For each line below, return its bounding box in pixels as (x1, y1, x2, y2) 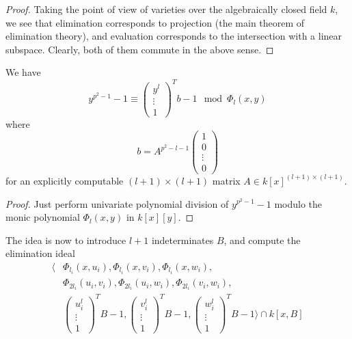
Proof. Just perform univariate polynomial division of (5, 196, 229, 211)
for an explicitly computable (5, 173, 124, 187)
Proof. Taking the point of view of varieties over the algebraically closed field (5, 2, 327, 16)
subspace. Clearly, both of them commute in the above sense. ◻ (5, 42, 274, 56)
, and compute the (224, 232, 301, 247)
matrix (212, 173, 241, 187)
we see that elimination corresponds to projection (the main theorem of (5, 15, 305, 29)
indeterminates (151, 232, 214, 247)
